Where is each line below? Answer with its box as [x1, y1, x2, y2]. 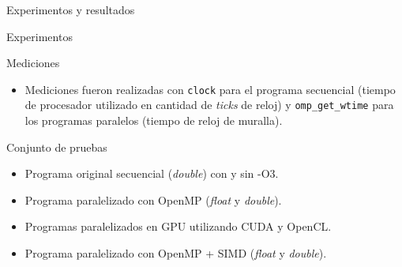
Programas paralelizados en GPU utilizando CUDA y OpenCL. [24, 218, 332, 235]
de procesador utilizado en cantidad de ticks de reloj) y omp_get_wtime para [24, 96, 394, 113]
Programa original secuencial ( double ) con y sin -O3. [24, 165, 279, 182]
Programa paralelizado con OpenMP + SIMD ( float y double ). [24, 245, 327, 261]
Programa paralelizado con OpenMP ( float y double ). [24, 191, 282, 208]
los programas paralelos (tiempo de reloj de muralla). [24, 112, 283, 129]
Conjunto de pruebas [6, 138, 107, 155]
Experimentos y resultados [6, 2, 135, 17]
